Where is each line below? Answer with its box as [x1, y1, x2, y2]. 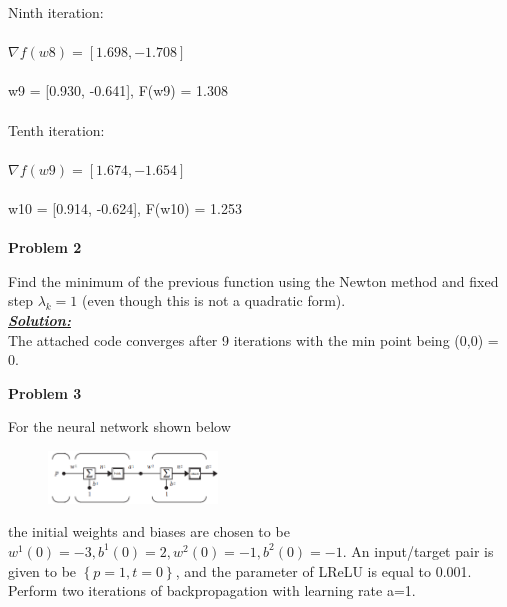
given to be [8, 560, 77, 581]
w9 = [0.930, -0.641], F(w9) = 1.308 [8, 80, 228, 101]
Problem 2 [8, 237, 82, 258]
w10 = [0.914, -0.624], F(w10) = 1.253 [8, 197, 242, 218]
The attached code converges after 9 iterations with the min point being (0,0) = [8, 329, 499, 350]
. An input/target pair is [342, 540, 494, 561]
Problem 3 [8, 382, 82, 403]
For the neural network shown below [8, 416, 231, 437]
